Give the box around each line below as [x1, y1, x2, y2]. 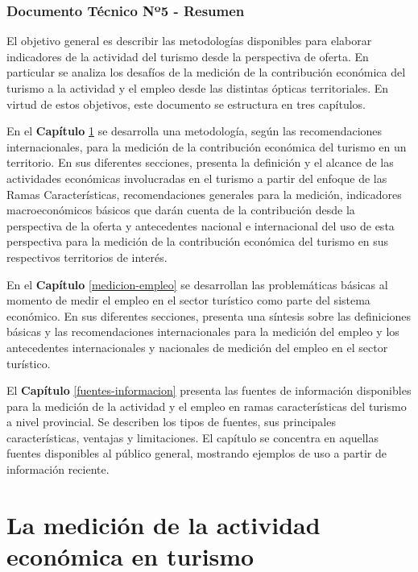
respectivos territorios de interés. [6, 248, 168, 265]
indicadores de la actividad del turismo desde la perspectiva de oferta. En [6, 48, 369, 64]
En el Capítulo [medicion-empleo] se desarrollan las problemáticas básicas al [6, 276, 388, 292]
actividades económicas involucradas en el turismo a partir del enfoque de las [6, 169, 387, 186]
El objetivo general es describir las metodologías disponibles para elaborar [6, 32, 372, 49]
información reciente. [6, 461, 110, 478]
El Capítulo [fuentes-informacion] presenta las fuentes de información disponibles [6, 382, 412, 399]
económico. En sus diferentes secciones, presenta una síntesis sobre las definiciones [6, 307, 412, 324]
